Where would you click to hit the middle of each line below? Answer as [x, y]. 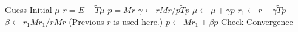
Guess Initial [29, 10]
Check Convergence [257, 21]
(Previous [86, 21]
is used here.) [138, 21]
